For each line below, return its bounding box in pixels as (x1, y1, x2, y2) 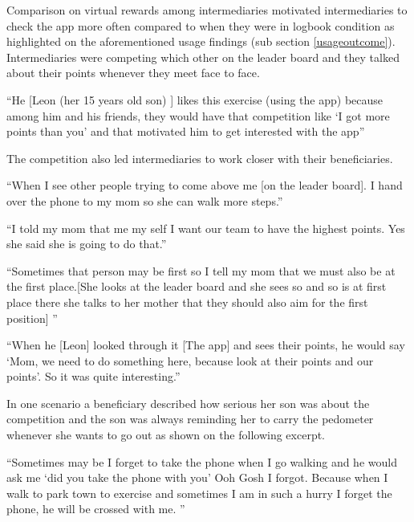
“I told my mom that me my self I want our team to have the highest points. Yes (6, 219, 405, 236)
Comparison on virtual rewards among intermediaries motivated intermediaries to (6, 2, 408, 18)
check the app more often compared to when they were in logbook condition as (6, 17, 395, 34)
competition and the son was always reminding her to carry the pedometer (6, 410, 374, 427)
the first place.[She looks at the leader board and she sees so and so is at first (6, 278, 387, 295)
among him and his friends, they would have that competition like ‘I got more (6, 107, 390, 124)
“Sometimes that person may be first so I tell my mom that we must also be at (6, 262, 396, 279)
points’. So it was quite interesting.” (6, 368, 181, 385)
